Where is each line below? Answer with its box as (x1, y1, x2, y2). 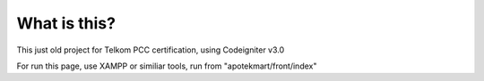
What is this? (16, 13, 117, 33)
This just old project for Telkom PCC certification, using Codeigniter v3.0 (16, 45, 285, 55)
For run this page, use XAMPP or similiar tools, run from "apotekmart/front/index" (16, 61, 317, 71)
